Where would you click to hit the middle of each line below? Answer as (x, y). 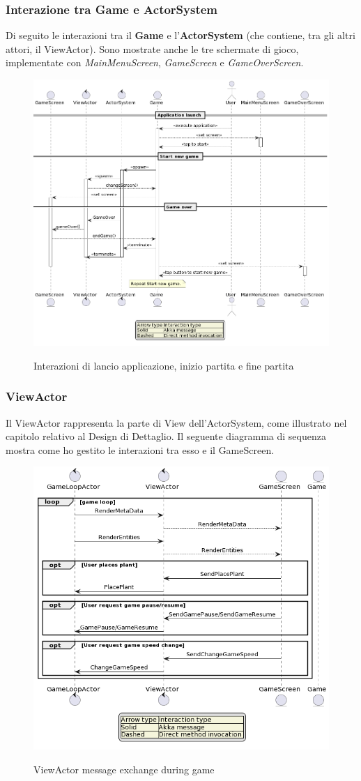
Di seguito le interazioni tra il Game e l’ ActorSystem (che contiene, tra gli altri (180, 35)
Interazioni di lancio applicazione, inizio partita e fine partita (164, 365)
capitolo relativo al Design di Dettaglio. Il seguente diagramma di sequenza (166, 436)
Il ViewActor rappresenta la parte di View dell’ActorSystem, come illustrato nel (176, 422)
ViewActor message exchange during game (124, 769)
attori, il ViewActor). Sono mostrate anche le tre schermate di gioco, (152, 48)
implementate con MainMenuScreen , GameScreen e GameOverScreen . (155, 62)
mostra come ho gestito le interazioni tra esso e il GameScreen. (140, 449)
